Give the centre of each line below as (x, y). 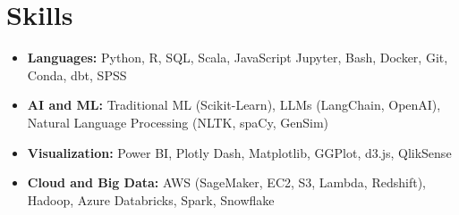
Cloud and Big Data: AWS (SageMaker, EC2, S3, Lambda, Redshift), (226, 182)
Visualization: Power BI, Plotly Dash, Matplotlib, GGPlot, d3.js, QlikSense (239, 152)
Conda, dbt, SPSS (77, 74)
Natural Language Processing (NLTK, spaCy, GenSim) (178, 122)
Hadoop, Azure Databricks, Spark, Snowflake (151, 199)
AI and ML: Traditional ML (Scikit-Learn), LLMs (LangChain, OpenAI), (234, 105)
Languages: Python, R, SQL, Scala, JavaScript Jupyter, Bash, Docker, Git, (238, 58)
